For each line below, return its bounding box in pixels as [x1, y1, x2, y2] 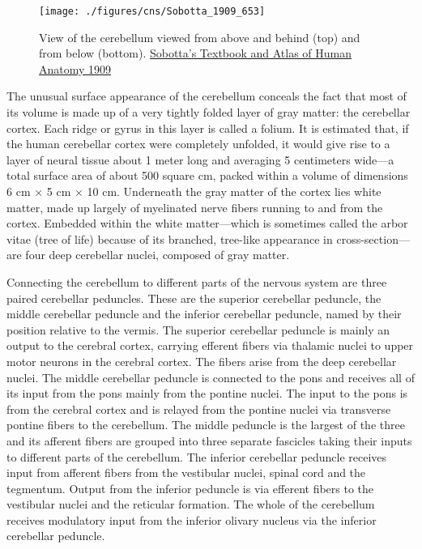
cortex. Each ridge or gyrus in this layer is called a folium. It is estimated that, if [6, 119, 409, 136]
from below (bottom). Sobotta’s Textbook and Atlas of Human [39, 45, 352, 62]
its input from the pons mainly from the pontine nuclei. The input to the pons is [6, 385, 408, 402]
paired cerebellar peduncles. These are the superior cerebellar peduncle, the [6, 289, 382, 306]
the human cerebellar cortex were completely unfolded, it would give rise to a [6, 135, 390, 152]
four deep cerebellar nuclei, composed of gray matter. [25, 246, 290, 263]
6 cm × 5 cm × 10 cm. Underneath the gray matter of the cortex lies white [6, 183, 382, 199]
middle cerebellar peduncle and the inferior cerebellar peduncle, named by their [6, 305, 402, 322]
